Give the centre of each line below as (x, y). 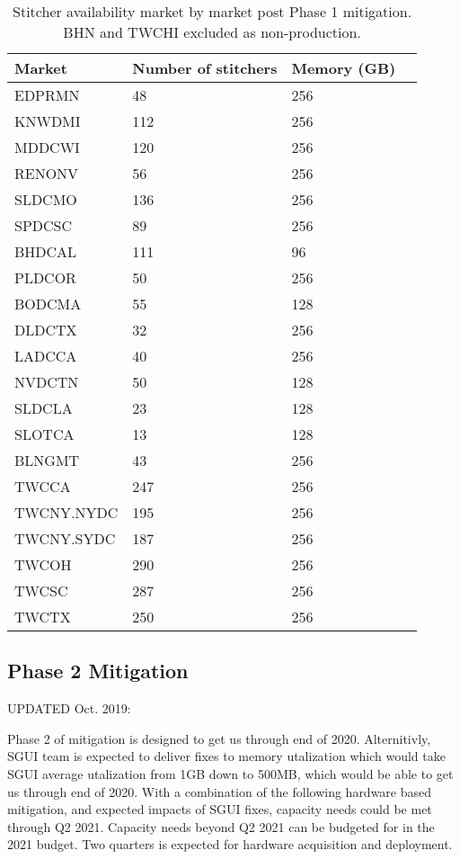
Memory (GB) (344, 68)
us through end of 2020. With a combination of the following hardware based (220, 791)
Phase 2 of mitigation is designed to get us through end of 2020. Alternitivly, (219, 738)
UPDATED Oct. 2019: (69, 708)
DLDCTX (46, 330)
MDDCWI (47, 147)
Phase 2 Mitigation (98, 671)
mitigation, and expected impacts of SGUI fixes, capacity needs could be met (220, 809)
